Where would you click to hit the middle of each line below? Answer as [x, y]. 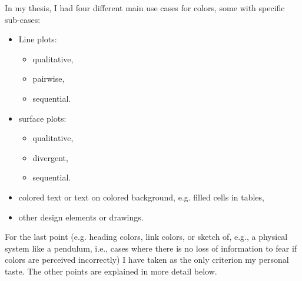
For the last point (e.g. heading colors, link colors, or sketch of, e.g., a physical [146, 237]
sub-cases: [23, 19]
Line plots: [38, 39]
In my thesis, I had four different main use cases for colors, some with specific [145, 8]
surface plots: [42, 118]
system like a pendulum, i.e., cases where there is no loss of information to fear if [151, 248]
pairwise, [49, 78]
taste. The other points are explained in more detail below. [111, 271]
